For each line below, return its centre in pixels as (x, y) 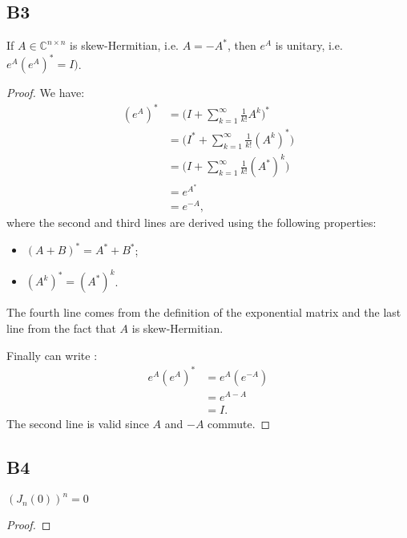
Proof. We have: (46, 93)
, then (242, 45)
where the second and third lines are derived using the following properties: (191, 222)
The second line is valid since (78, 423)
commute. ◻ (239, 423)
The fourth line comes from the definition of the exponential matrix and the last (204, 312)
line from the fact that (61, 328)
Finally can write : (52, 355)
